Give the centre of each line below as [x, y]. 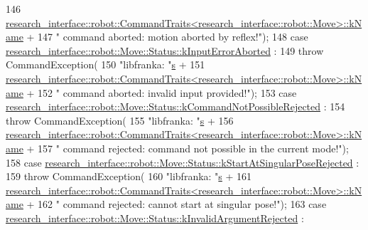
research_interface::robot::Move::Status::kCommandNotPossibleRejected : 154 [175, 106]
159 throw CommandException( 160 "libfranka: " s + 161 [129, 176]
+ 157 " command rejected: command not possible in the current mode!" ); [188, 148]
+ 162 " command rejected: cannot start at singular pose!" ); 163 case [177, 204]
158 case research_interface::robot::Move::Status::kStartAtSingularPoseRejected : [183, 162]
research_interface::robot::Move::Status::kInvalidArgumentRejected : [155, 218]
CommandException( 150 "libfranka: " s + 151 [105, 64]
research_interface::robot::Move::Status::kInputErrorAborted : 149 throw [165, 50]
